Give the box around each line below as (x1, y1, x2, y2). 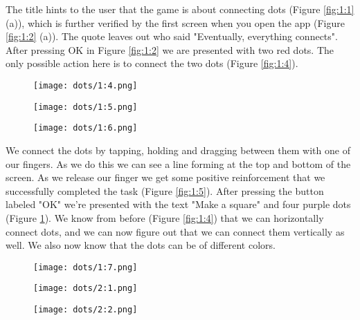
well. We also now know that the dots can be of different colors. (6, 238, 276, 252)
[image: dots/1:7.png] (33, 262, 138, 272)
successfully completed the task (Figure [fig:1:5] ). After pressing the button (6, 183, 324, 198)
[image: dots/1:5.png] (33, 102, 138, 112)
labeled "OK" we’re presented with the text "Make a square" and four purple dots (6, 197, 351, 211)
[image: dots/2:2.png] (33, 305, 138, 314)
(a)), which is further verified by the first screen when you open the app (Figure (6, 15, 345, 30)
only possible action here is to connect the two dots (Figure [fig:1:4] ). (6, 56, 298, 70)
